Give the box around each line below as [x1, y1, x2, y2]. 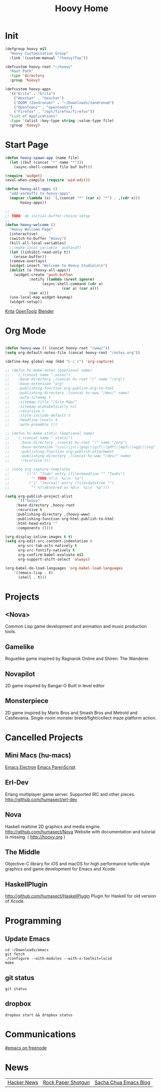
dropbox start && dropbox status [5, 1013, 73, 1017]
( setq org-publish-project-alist [5, 494, 73, 499]
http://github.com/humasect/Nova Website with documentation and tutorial [5, 828, 156, 834]
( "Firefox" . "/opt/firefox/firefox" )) [14, 109, 95, 114]
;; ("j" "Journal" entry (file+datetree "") [5, 480, 114, 485]
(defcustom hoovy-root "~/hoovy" [5, 64, 73, 69]
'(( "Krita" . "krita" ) [9, 91, 55, 96]
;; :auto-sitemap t [5, 395, 51, 400]
